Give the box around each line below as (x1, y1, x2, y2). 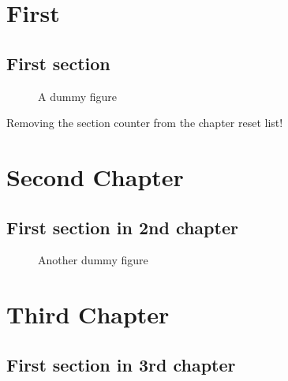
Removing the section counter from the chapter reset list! (6, 114, 283, 131)
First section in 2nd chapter (6, 215, 238, 239)
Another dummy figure (38, 252, 148, 268)
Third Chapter (6, 298, 170, 331)
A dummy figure (38, 88, 117, 104)
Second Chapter (6, 160, 184, 192)
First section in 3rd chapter (6, 352, 236, 376)
